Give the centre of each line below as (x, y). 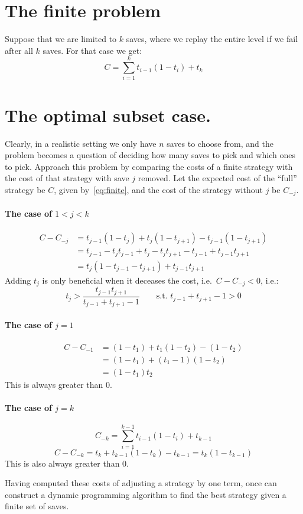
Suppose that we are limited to (61, 39)
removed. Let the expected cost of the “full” (217, 178)
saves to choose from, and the (220, 143)
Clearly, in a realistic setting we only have (81, 143)
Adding (18, 280)
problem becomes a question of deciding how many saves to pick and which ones (150, 155)
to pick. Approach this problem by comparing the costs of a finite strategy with (149, 166)
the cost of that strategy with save (67, 178)
